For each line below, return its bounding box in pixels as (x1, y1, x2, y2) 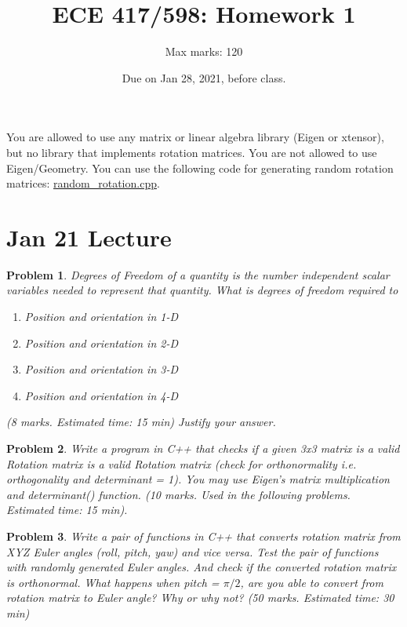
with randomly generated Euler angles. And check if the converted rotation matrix (6, 559, 397, 575)
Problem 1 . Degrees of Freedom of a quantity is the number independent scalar (6, 266, 390, 283)
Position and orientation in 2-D (24, 334, 178, 351)
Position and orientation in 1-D (24, 308, 178, 324)
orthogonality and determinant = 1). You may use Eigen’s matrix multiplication (6, 471, 390, 487)
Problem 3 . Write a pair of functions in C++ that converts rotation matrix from (6, 527, 401, 544)
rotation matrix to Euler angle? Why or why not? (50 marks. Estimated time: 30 (6, 589, 394, 606)
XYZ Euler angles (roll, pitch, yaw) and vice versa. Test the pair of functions (6, 543, 379, 560)
